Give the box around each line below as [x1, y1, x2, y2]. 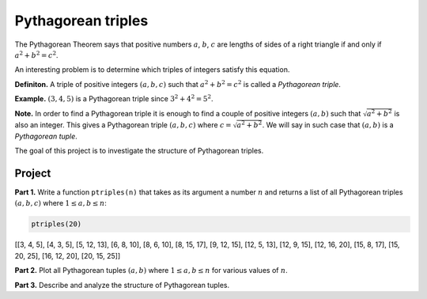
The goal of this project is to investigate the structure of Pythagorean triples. [14, 146, 264, 156]
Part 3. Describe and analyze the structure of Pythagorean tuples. [14, 280, 230, 290]
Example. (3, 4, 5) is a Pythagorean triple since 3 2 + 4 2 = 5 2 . [14, 93, 213, 104]
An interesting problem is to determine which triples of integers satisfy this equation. [14, 65, 290, 74]
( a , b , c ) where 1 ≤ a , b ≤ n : [14, 199, 107, 208]
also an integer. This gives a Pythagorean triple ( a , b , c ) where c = [14, 119, 232, 130]
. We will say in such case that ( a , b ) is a [262, 119, 395, 130]
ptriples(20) [31, 220, 82, 229]
